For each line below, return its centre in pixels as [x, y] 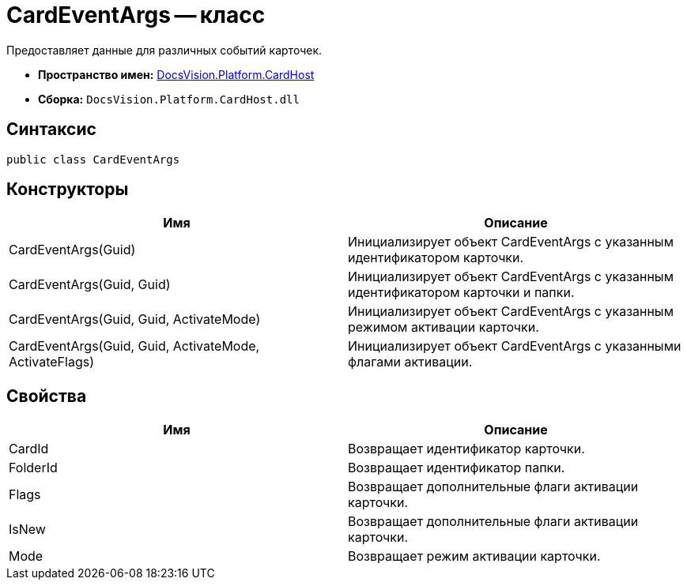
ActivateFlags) [51, 362]
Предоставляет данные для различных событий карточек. [164, 50]
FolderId [33, 468]
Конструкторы [68, 190]
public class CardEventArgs [93, 159]
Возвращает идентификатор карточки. [466, 449]
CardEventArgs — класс [136, 15]
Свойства [47, 396]
